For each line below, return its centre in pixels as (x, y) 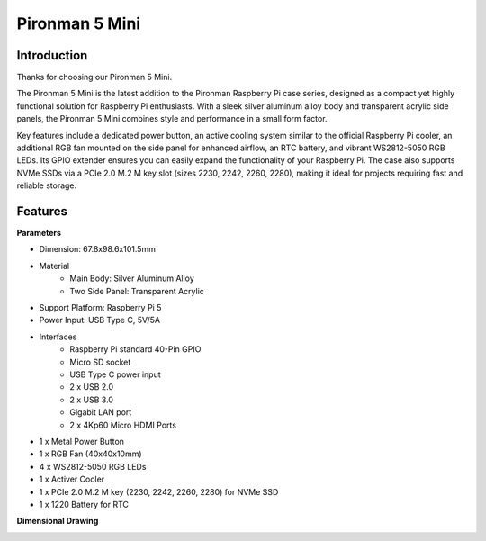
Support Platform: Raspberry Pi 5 (100, 308)
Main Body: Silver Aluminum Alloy (132, 278)
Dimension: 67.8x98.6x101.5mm (98, 249)
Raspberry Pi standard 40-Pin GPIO (135, 349)
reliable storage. (47, 185)
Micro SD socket (100, 362)
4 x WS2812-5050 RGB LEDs (93, 466)
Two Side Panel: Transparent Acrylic (137, 291)
